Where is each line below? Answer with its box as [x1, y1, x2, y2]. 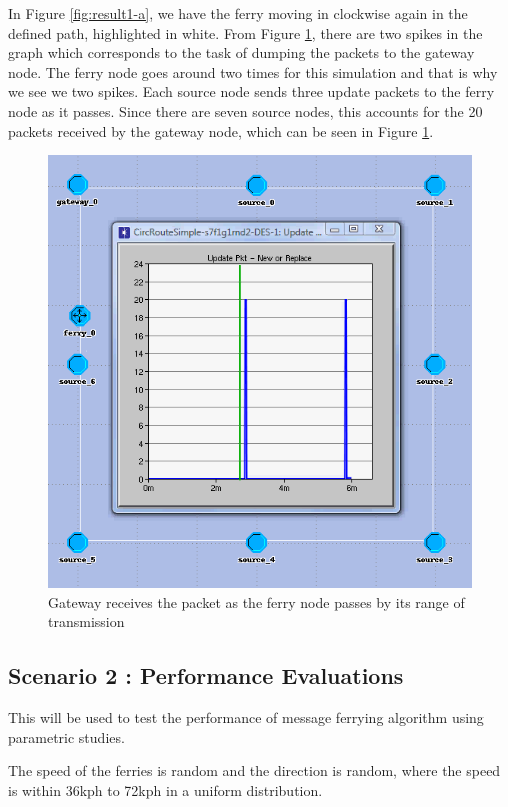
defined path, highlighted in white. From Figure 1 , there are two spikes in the [8, 22, 483, 43]
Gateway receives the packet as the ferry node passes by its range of [48, 591, 465, 612]
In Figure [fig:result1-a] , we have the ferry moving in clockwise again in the [8, 3, 468, 23]
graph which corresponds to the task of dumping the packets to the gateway [8, 42, 475, 63]
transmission [48, 611, 125, 632]
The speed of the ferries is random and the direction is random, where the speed [8, 760, 501, 781]
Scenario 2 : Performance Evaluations [8, 660, 404, 691]
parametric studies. [8, 726, 125, 747]
